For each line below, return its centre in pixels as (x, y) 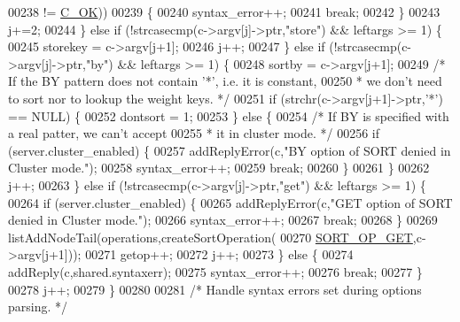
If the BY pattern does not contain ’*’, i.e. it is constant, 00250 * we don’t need (225, 81)
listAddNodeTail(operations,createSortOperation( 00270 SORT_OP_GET (211, 237)
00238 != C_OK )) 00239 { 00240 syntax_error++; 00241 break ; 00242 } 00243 (224, 11)
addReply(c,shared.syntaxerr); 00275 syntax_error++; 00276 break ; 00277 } (215, 271)
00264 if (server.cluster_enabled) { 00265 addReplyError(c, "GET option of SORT (230, 202)
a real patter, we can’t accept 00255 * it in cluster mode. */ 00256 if (194, 133)
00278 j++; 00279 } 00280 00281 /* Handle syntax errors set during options (215, 289)
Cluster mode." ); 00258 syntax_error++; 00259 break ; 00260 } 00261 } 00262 (219, 168)
